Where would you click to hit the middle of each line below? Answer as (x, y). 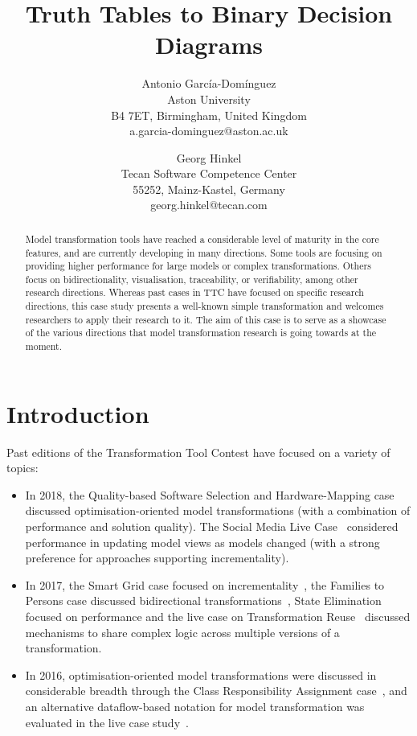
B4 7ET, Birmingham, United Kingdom (209, 115)
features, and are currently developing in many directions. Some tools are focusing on (204, 252)
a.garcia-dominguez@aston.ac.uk (209, 131)
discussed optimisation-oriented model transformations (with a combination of (218, 510)
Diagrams (209, 45)
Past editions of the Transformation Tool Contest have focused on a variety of (198, 452)
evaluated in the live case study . (107, 722)
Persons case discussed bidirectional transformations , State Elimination (203, 600)
